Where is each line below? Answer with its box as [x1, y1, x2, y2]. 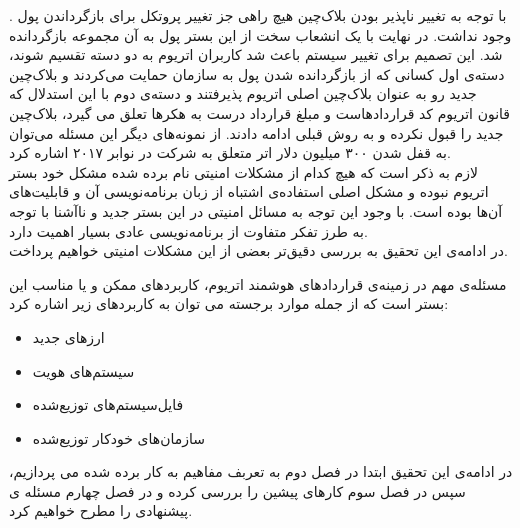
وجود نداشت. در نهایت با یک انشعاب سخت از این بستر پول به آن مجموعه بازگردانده [9, 24, 512, 45]
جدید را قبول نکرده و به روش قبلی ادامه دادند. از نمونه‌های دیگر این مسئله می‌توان [9, 122, 504, 143]
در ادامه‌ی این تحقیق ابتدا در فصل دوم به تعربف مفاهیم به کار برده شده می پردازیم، [9, 461, 513, 482]
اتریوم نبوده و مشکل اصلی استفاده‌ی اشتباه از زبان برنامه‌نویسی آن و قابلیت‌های [9, 181, 489, 202]
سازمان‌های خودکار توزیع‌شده [32, 427, 205, 448]
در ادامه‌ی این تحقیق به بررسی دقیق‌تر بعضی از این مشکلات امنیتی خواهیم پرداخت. [9, 240, 508, 261]
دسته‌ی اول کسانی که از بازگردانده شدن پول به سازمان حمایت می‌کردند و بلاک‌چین [9, 63, 505, 84]
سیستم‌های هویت [32, 360, 135, 381]
